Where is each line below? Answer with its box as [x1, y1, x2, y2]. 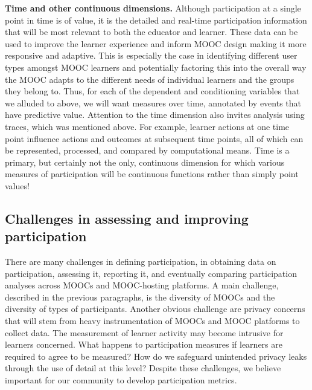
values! [5, 179, 30, 192]
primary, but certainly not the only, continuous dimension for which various [5, 155, 285, 168]
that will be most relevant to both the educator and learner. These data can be [5, 25, 298, 38]
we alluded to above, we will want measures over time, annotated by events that [5, 96, 302, 109]
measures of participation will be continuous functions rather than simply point [5, 167, 299, 180]
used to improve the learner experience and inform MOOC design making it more [5, 37, 307, 50]
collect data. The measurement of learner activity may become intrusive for [5, 326, 284, 339]
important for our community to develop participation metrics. [5, 374, 237, 386]
